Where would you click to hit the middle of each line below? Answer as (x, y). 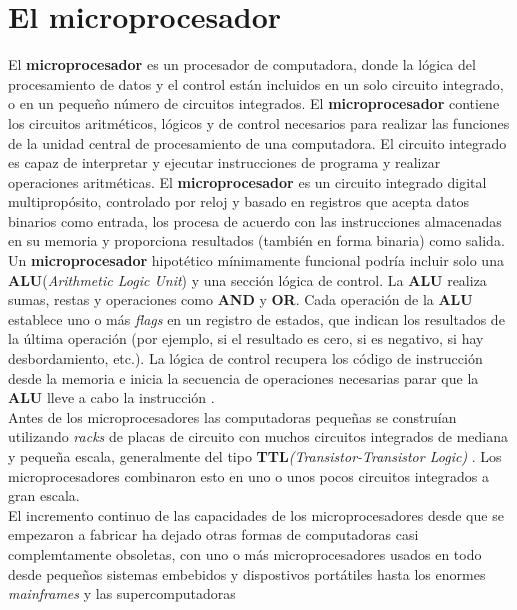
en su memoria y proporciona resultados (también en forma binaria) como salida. (256, 240)
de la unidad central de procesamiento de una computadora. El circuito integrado (257, 142)
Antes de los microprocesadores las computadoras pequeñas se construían (232, 416)
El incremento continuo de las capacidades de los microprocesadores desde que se (256, 514)
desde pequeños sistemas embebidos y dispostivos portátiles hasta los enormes (247, 573)
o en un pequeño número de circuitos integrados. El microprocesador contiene (254, 103)
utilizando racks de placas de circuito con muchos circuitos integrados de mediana (258, 436)
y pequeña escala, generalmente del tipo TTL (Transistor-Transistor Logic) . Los (255, 456)
